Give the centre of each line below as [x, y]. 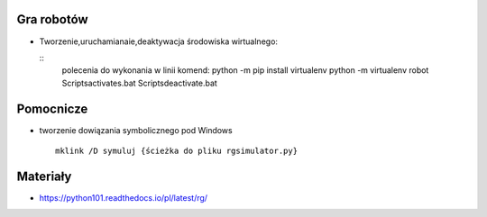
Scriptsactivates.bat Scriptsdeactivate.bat [140, 83]
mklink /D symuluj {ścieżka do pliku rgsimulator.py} [176, 150]
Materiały [44, 176]
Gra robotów [53, 19]
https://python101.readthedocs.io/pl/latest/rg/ [123, 197]
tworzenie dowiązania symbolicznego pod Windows [136, 130]
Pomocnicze [52, 108]
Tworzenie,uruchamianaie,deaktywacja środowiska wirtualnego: [159, 41]
